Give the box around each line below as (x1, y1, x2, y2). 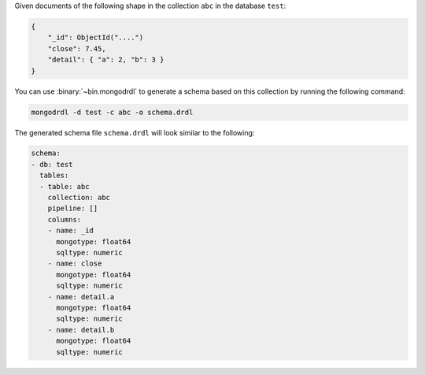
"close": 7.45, (47, 44, 106, 53)
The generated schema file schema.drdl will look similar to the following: (14, 128, 255, 137)
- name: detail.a (47, 292, 115, 301)
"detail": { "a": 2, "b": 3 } (47, 55, 164, 65)
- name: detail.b (47, 325, 115, 334)
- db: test (31, 160, 73, 169)
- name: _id (47, 226, 94, 236)
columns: (47, 215, 82, 224)
